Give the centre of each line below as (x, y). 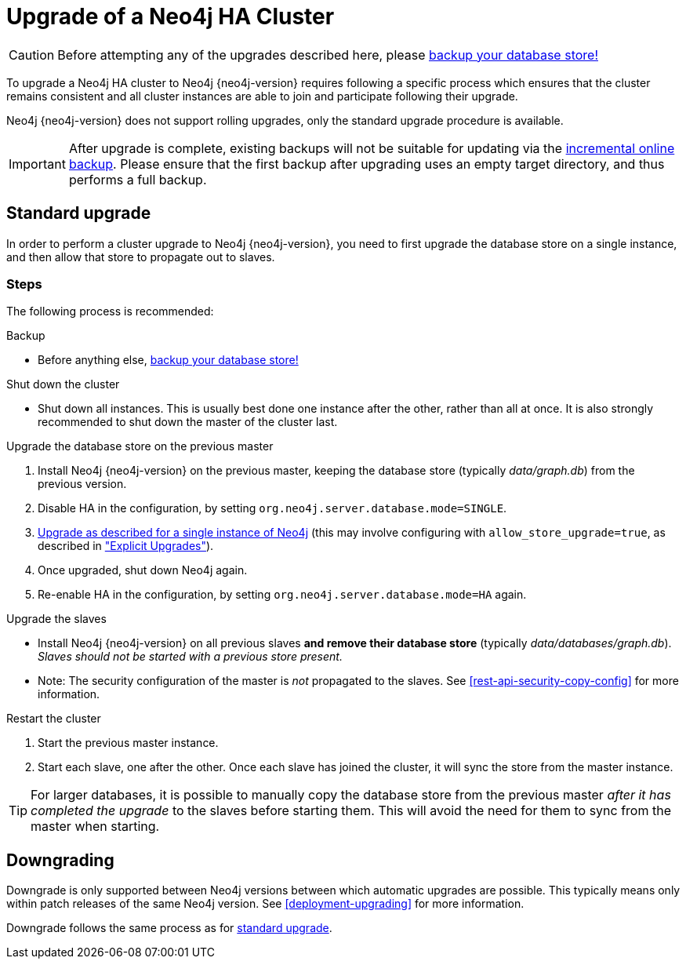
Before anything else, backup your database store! (168, 360)
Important (37, 164)
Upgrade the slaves (56, 619)
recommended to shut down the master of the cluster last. (188, 422)
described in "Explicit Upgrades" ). (126, 546)
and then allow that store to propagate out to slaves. (141, 257)
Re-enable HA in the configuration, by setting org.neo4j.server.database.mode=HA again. (282, 595)
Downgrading (60, 860)
